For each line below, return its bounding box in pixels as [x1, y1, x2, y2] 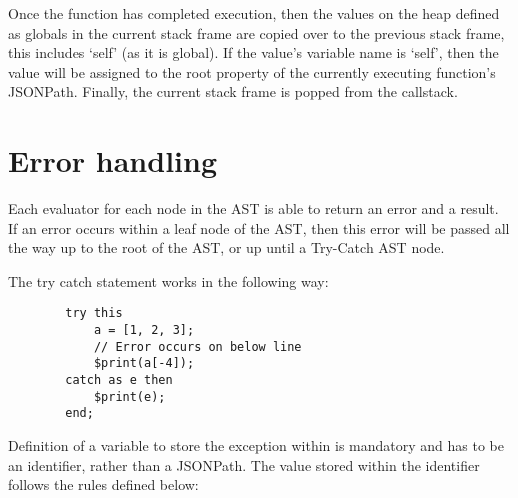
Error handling [8, 140, 217, 181]
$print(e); [93, 389, 166, 404]
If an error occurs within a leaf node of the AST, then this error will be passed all [8, 217, 510, 238]
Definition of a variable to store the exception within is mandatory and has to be [8, 435, 505, 456]
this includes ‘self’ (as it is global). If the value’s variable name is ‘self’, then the [8, 42, 499, 63]
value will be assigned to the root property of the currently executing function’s [8, 61, 496, 82]
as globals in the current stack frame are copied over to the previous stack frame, [8, 22, 505, 43]
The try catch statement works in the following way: [8, 270, 329, 291]
